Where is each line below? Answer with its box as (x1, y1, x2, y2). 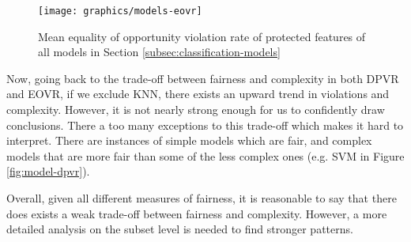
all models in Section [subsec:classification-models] (38, 43, 281, 60)
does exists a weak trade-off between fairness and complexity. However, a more (6, 205, 387, 221)
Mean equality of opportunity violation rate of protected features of (38, 28, 366, 44)
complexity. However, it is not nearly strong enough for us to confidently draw (6, 101, 385, 118)
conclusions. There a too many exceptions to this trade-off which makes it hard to (6, 116, 404, 133)
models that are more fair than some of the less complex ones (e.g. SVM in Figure (6, 147, 405, 164)
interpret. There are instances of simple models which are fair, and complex (6, 132, 372, 149)
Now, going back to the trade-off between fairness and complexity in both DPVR (6, 70, 399, 86)
